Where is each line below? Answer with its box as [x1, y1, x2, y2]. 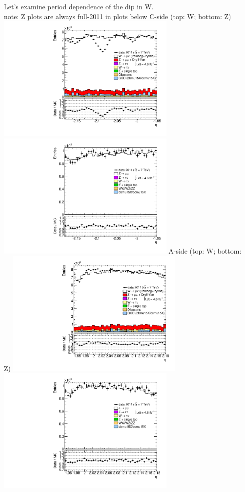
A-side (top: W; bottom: [168, 245, 242, 256]
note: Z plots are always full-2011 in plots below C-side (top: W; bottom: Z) [4, 11, 231, 21]
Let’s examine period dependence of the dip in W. [4, 1, 154, 11]
